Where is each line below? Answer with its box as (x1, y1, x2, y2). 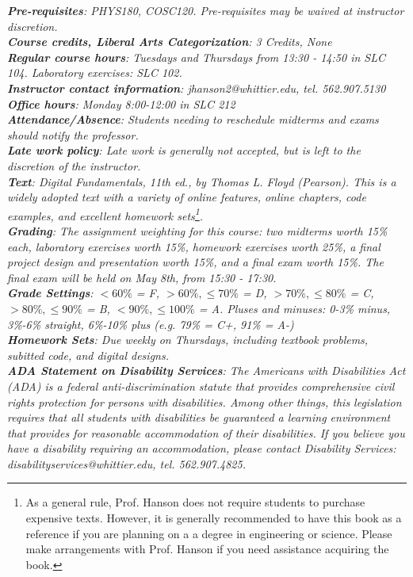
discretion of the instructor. (7, 157, 141, 174)
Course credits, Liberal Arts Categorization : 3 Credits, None (7, 33, 332, 50)
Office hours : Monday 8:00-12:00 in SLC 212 (7, 95, 235, 112)
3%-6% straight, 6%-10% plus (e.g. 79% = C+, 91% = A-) (7, 315, 294, 332)
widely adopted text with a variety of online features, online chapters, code (7, 189, 366, 205)
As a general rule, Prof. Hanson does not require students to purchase (25, 494, 365, 510)
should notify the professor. (7, 126, 139, 143)
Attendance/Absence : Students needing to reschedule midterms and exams (7, 111, 379, 128)
